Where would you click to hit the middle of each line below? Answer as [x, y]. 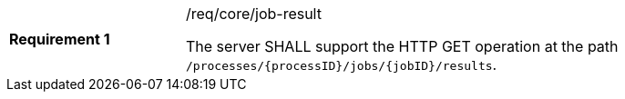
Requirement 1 [60, 39]
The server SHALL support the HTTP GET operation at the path [402, 46]
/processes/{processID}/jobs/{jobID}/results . [342, 64]
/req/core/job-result [254, 14]
